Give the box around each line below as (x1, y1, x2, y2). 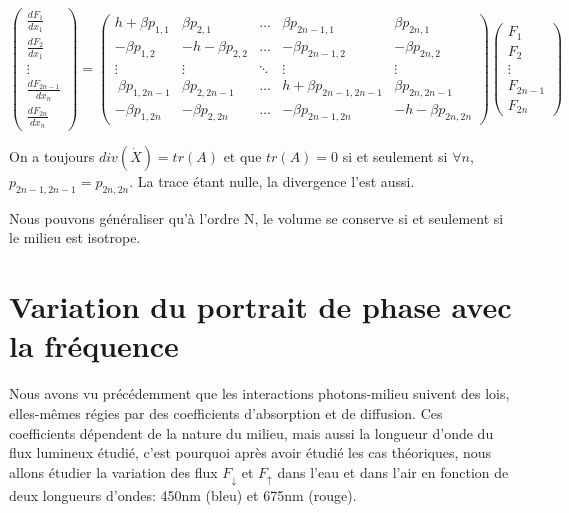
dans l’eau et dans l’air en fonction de (277, 461, 509, 482)
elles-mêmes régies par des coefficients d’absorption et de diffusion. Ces (9, 402, 443, 423)
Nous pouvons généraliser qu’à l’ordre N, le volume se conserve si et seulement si (9, 207, 504, 228)
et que (223, 146, 262, 167)
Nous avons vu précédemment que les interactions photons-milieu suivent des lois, (9, 383, 510, 404)
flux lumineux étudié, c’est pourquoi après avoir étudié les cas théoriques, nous (9, 442, 492, 463)
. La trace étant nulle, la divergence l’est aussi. (129, 171, 415, 192)
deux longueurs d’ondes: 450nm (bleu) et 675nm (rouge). (9, 485, 357, 506)
